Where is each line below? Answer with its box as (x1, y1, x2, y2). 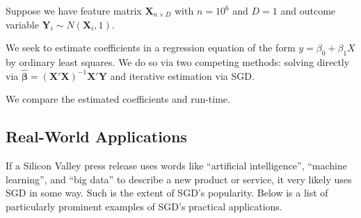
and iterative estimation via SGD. (110, 68, 255, 83)
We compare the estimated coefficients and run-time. (6, 92, 230, 106)
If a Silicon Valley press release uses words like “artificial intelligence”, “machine (6, 158, 347, 173)
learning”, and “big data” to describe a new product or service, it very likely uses (6, 171, 352, 186)
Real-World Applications (6, 126, 187, 147)
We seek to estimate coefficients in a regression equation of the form (6, 40, 296, 55)
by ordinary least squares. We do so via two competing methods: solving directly (6, 54, 350, 69)
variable (6, 17, 39, 31)
